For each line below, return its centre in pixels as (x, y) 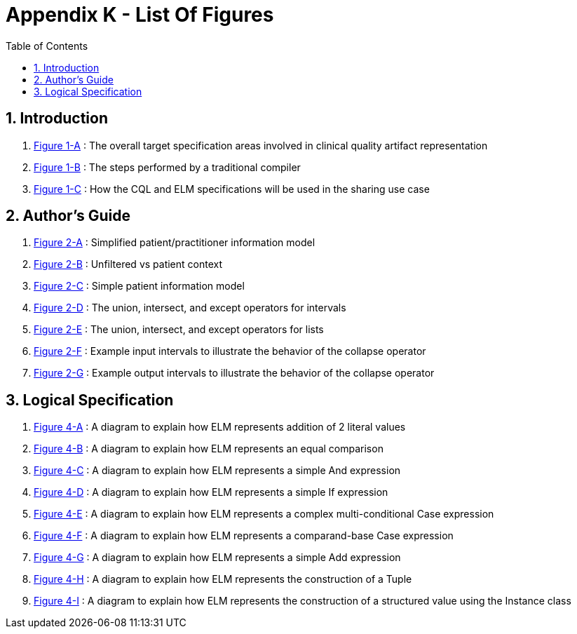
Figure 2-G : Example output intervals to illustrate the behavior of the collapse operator (234, 373)
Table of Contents (47, 46)
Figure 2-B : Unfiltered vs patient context (128, 264)
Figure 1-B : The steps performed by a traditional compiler (167, 167)
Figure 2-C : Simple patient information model (139, 286)
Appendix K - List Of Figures (140, 15)
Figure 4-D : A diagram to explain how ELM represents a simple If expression (211, 492)
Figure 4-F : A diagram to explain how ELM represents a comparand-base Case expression (244, 536)
